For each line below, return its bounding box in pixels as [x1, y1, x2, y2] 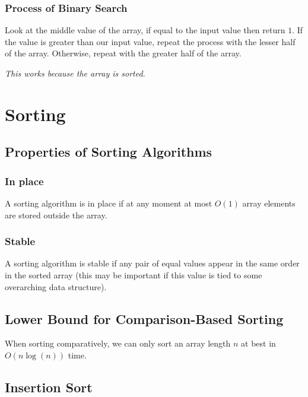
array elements [242, 196, 296, 209]
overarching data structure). [5, 280, 107, 293]
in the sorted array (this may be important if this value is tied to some [5, 268, 262, 281]
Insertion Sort [5, 377, 93, 396]
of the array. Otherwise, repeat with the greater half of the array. [5, 47, 242, 59]
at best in [241, 337, 276, 350]
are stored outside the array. [5, 208, 107, 221]
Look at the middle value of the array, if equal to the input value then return [5, 24, 285, 36]
